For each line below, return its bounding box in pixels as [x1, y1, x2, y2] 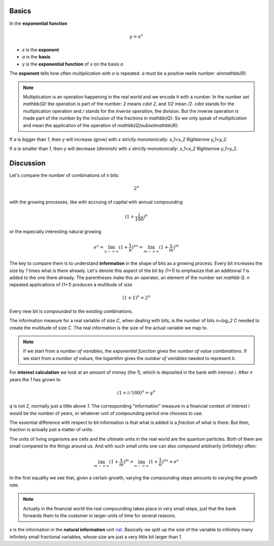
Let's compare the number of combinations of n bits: [9, 172, 120, 178]
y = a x [129, 33, 144, 39]
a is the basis [22, 54, 51, 60]
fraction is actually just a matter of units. [9, 427, 94, 433]
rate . [9, 482, 20, 488]
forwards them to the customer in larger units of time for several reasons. [23, 512, 176, 519]
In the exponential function [9, 20, 67, 26]
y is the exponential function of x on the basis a [22, 61, 124, 67]
